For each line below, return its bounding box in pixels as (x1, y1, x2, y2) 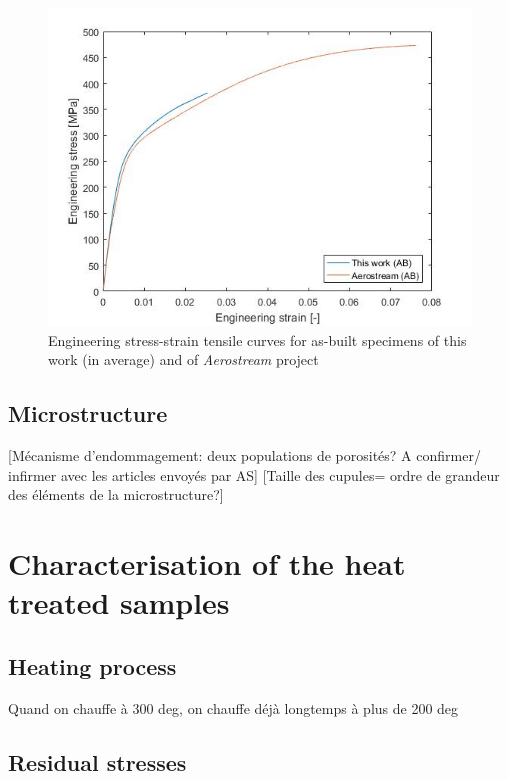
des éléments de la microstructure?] (8, 484, 224, 505)
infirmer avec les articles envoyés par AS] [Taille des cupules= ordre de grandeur (8, 464, 500, 485)
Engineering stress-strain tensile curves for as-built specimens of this (48, 329, 467, 350)
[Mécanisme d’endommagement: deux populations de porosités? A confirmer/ (8, 444, 481, 465)
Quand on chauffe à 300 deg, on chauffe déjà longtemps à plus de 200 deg (8, 697, 459, 718)
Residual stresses (8, 746, 187, 777)
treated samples (8, 582, 230, 623)
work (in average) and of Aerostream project (48, 349, 319, 370)
